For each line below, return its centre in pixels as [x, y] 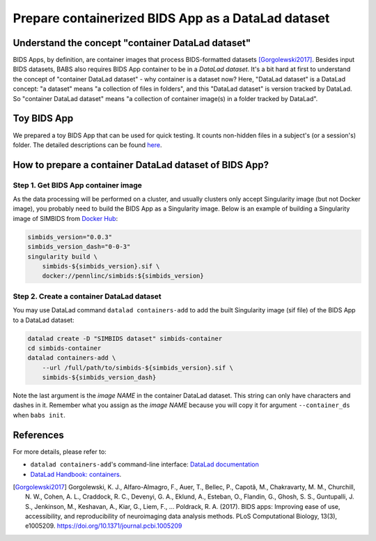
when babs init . [39, 415]
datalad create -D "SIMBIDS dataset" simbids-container [125, 338]
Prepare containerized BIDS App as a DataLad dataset [171, 18]
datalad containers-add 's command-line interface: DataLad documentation [144, 464]
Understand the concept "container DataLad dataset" [132, 43]
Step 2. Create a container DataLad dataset [87, 296]
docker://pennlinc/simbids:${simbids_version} [123, 276]
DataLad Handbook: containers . [76, 474]
